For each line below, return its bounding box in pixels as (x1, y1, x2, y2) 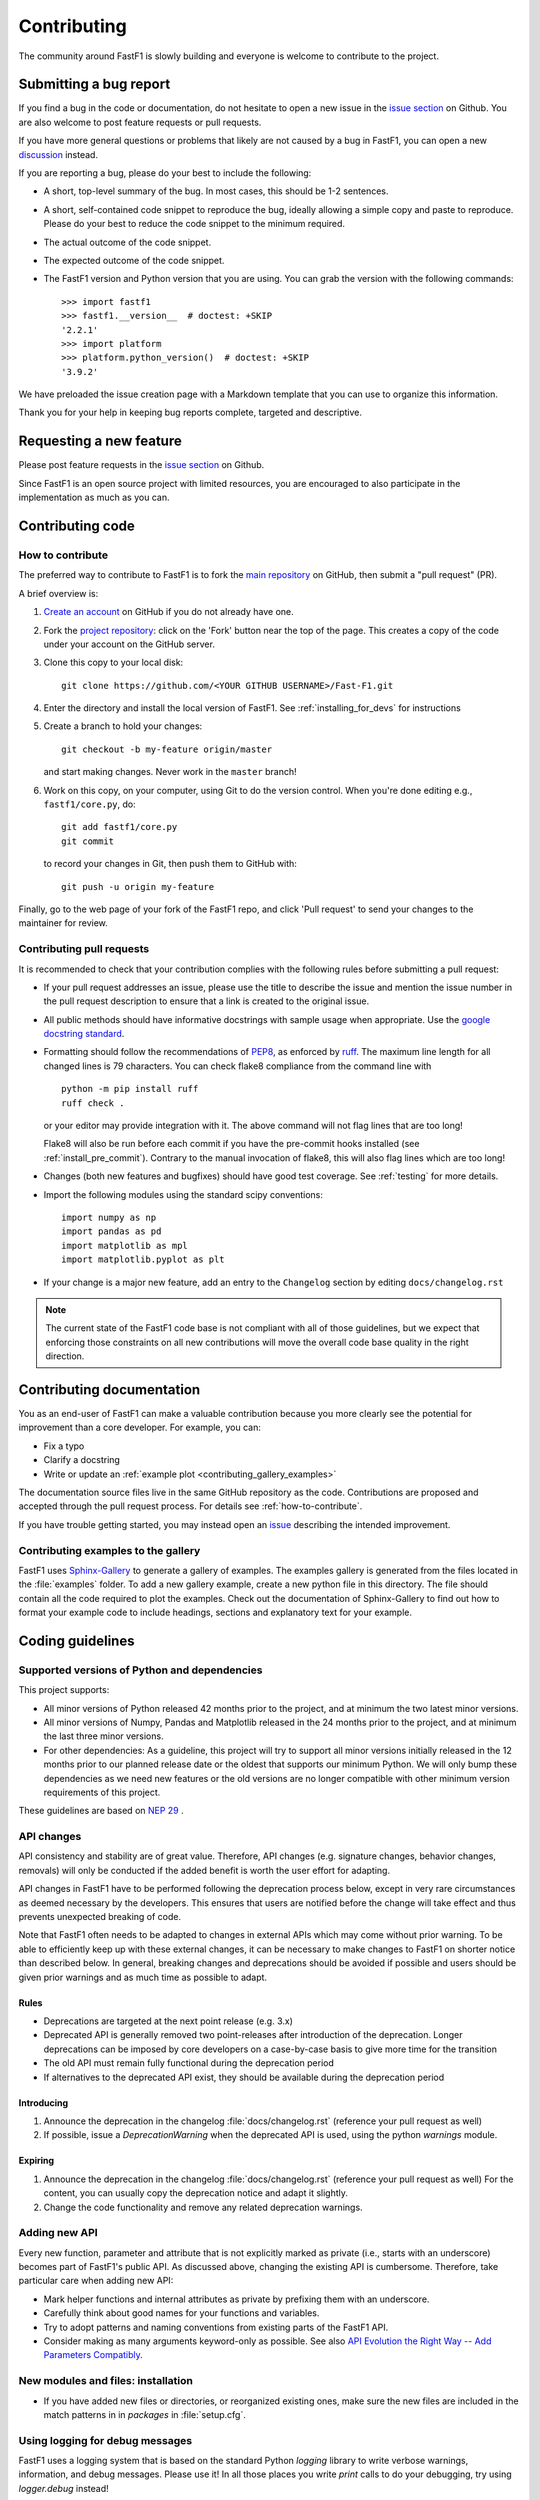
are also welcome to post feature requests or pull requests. (18, 116, 262, 128)
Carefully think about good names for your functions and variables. (43, 2307, 320, 2319)
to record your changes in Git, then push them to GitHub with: (43, 858, 297, 870)
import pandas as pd (61, 1226, 162, 1237)
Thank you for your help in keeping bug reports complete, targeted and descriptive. (18, 406, 362, 419)
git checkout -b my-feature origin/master (61, 743, 273, 755)
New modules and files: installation (18, 2374, 194, 2388)
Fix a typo (43, 1440, 85, 1452)
